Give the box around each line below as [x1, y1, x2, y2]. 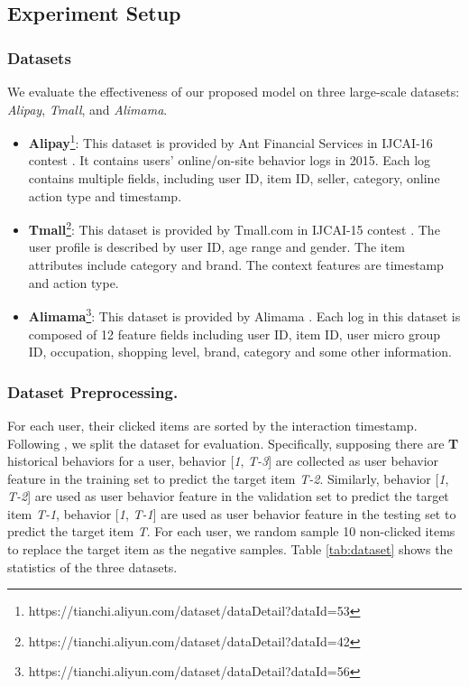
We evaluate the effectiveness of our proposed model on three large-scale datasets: [7, 82, 460, 100]
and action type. [28, 273, 119, 292]
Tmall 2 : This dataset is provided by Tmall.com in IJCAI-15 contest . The [28, 218, 440, 238]
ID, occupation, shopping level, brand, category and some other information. [28, 342, 452, 361]
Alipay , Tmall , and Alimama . [7, 99, 168, 118]
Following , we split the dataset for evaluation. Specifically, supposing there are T [7, 433, 459, 452]
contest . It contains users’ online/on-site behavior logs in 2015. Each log [28, 151, 431, 170]
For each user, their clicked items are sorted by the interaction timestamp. [7, 415, 418, 434]
